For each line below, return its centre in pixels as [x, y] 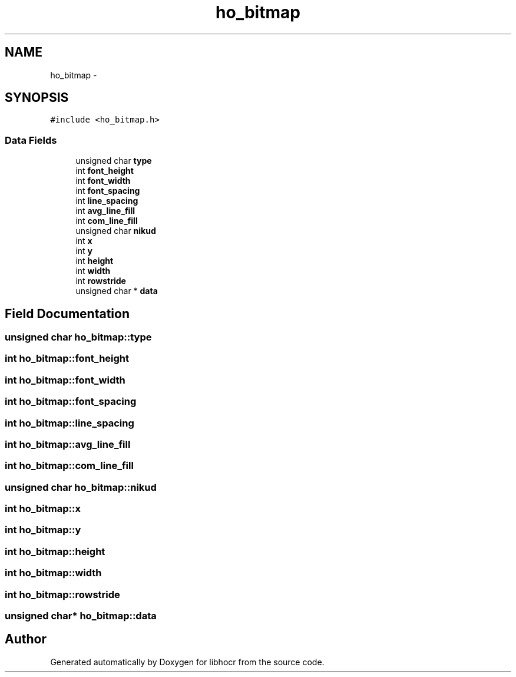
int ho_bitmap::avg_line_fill [68, 444]
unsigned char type [114, 161]
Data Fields [31, 140]
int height [95, 261]
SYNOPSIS [37, 98]
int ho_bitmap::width [53, 573]
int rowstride [101, 281]
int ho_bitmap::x [43, 509]
